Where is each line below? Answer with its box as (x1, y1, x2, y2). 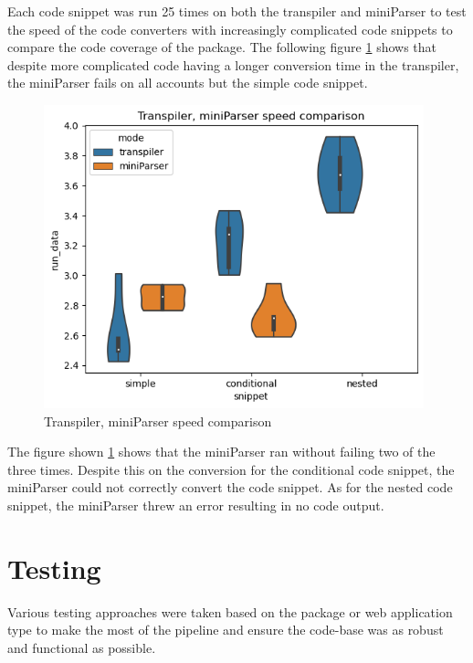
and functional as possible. (7, 637, 156, 657)
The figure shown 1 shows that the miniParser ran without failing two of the (7, 442, 436, 461)
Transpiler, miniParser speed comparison (44, 411, 272, 430)
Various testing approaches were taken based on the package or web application (7, 602, 453, 621)
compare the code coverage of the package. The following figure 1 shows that (7, 37, 437, 57)
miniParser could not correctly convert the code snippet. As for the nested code (7, 478, 453, 497)
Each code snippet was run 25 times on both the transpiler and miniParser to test (7, 2, 467, 20)
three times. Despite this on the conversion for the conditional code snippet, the (7, 459, 455, 479)
